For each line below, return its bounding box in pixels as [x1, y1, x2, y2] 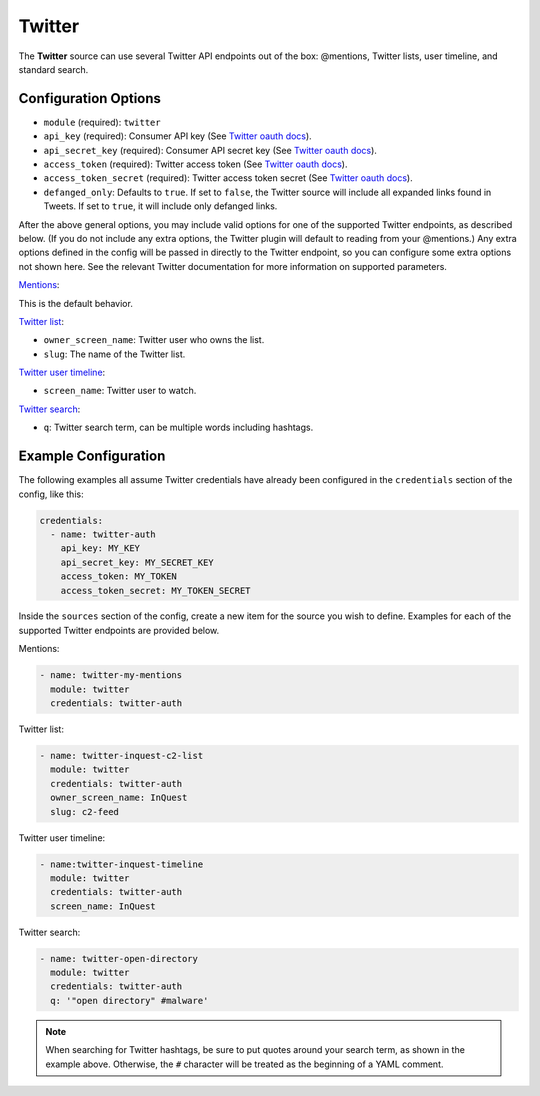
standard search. [18, 63, 89, 75]
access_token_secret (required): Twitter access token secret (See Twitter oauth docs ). [43, 172, 414, 184]
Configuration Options [18, 90, 162, 107]
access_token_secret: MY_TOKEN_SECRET [60, 585, 251, 596]
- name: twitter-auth [50, 528, 157, 540]
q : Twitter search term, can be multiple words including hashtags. [43, 421, 314, 434]
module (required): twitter [43, 116, 161, 128]
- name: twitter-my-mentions [39, 670, 183, 681]
